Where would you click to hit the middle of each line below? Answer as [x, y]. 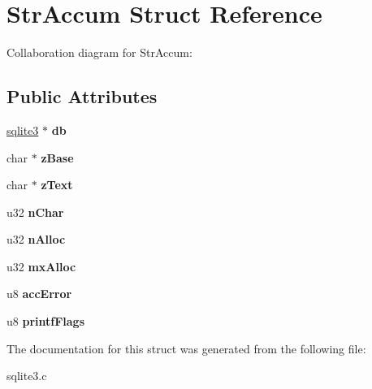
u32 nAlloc [36, 239]
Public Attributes [82, 96]
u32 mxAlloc [41, 266]
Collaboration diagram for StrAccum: [99, 52]
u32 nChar [35, 212]
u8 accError [39, 294]
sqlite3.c [27, 376]
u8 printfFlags [46, 321]
